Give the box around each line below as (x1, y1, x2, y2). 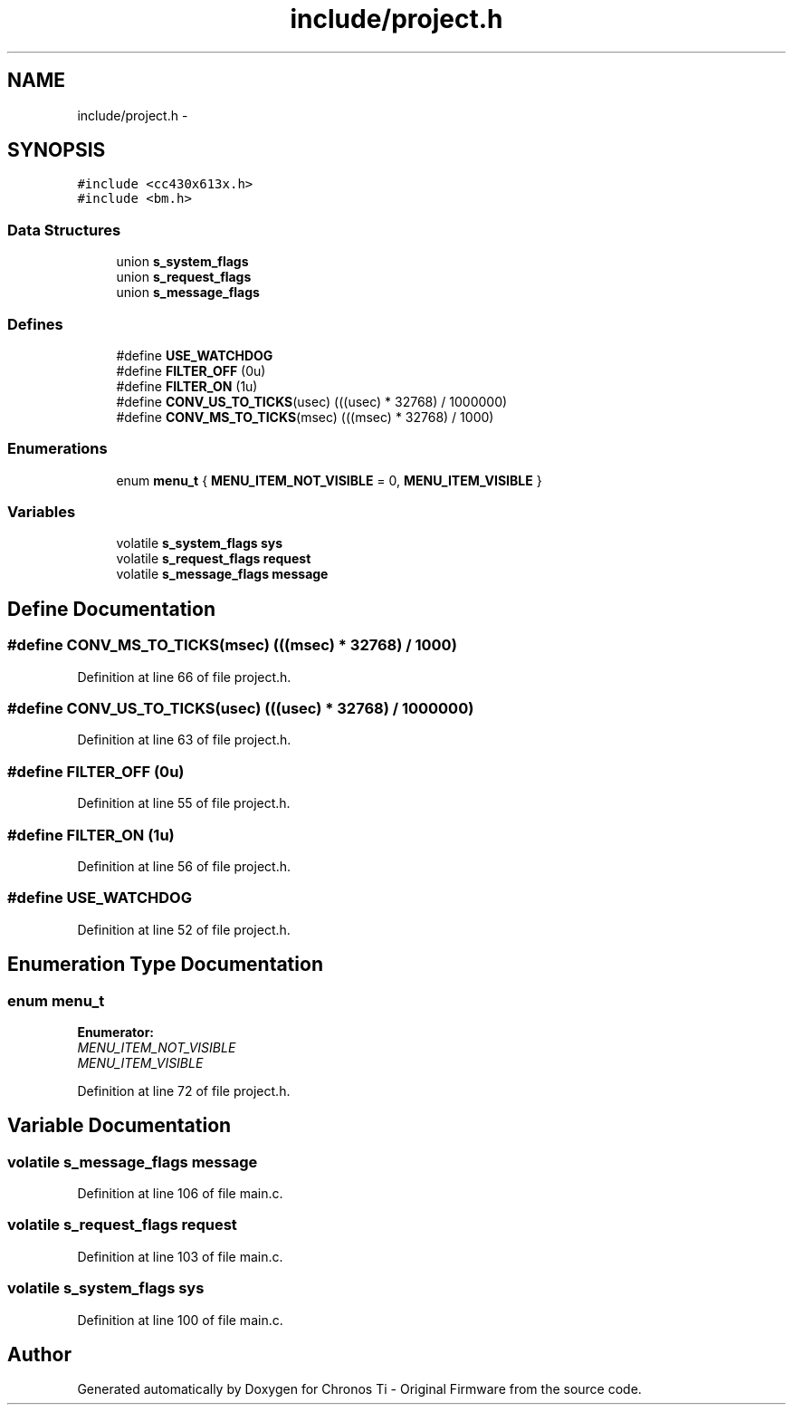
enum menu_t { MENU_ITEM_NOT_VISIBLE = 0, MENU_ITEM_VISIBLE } (116, 472, 542, 488)
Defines (7, 314, 63, 333)
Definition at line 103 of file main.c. (77, 1248, 283, 1264)
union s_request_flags (116, 269, 252, 285)
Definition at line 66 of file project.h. (77, 668, 291, 685)
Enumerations (7, 439, 108, 458)
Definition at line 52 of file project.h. (77, 921, 291, 937)
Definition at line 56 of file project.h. (77, 858, 291, 874)
